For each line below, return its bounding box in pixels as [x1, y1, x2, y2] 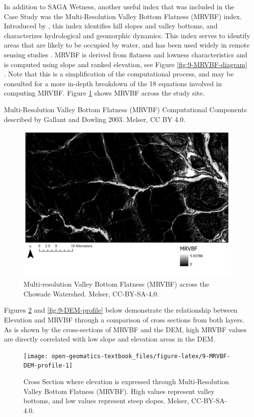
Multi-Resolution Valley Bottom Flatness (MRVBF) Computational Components [4, 104, 247, 114]
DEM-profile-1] [23, 362, 73, 369]
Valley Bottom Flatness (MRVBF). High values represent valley [23, 386, 215, 396]
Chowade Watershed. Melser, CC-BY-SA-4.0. [23, 288, 159, 298]
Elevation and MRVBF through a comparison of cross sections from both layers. [4, 315, 245, 325]
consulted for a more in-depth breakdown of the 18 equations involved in [4, 78, 222, 88]
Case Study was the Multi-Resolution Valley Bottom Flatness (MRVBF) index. [4, 11, 242, 21]
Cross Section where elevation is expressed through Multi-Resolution [23, 376, 229, 387]
